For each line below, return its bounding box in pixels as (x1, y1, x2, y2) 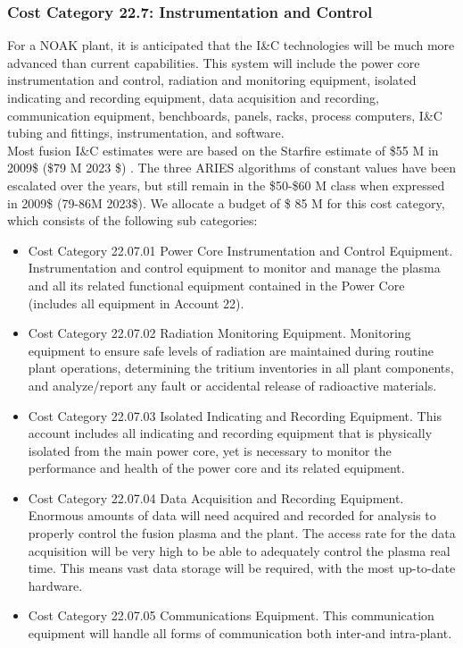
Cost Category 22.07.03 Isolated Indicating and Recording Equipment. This (28, 406, 442, 425)
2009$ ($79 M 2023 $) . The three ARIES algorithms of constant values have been (7, 158, 457, 177)
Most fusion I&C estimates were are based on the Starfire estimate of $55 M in (7, 140, 439, 159)
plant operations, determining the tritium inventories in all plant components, (28, 358, 454, 377)
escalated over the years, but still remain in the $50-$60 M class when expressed (7, 175, 445, 194)
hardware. (28, 576, 83, 594)
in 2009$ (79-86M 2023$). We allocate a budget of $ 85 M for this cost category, (7, 193, 445, 212)
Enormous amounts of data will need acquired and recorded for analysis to (28, 506, 436, 525)
